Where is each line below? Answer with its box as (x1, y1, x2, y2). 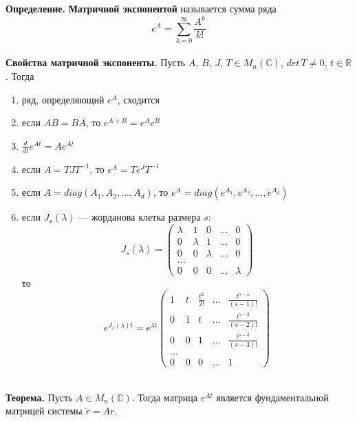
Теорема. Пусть (6, 390, 73, 404)
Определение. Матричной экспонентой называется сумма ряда (6, 1, 277, 15)
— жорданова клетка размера (78, 210, 201, 224)
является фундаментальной (216, 390, 329, 404)
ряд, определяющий (21, 92, 105, 106)
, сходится (117, 92, 160, 106)
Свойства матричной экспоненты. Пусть (6, 55, 186, 70)
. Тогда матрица (131, 390, 197, 404)
